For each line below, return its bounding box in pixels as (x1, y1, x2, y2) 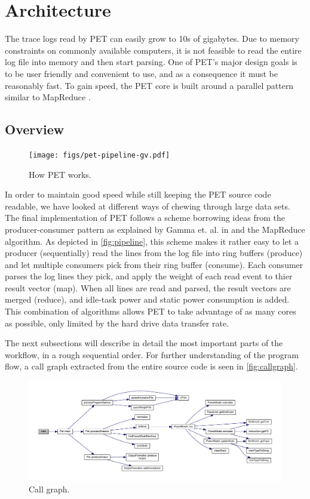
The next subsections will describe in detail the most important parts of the (5, 337, 283, 349)
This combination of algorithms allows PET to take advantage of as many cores (5, 305, 296, 318)
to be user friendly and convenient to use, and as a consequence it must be (5, 67, 278, 79)
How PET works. (29, 168, 91, 180)
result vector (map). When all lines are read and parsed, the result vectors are (5, 281, 291, 294)
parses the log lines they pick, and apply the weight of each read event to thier (5, 270, 293, 282)
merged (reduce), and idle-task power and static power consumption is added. (5, 293, 290, 306)
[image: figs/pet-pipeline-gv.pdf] (29, 150, 170, 159)
